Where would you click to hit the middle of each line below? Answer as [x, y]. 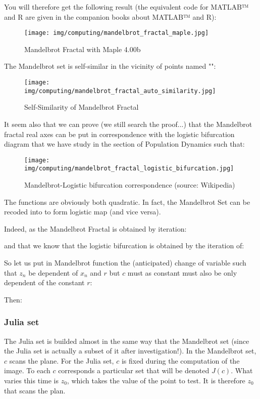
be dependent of [53, 272]
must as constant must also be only [182, 272]
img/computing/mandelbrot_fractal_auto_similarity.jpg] [120, 91]
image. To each [27, 370]
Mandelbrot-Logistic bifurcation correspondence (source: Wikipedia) [130, 185]
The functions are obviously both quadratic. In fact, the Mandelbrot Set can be [127, 202]
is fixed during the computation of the [180, 360]
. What [242, 370]
